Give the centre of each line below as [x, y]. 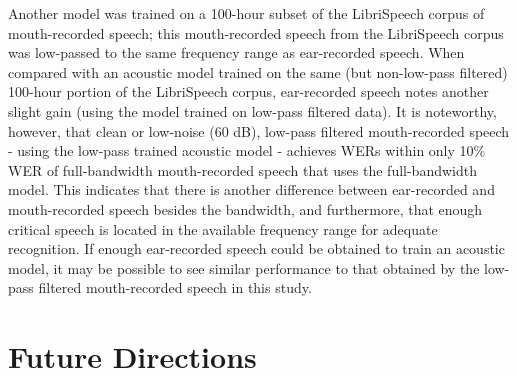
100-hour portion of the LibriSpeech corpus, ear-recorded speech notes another [248, 91]
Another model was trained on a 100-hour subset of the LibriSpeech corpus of [246, 13]
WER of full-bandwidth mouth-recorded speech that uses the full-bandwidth [242, 169]
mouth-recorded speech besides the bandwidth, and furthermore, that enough [245, 208]
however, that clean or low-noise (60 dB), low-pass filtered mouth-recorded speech [259, 130]
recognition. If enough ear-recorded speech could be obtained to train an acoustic [256, 248]
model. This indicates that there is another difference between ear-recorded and [251, 189]
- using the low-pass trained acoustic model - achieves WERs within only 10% [247, 150]
